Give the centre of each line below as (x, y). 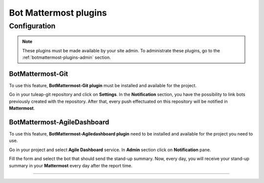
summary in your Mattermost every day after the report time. (71, 165)
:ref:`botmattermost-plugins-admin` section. (66, 57)
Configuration (32, 26)
